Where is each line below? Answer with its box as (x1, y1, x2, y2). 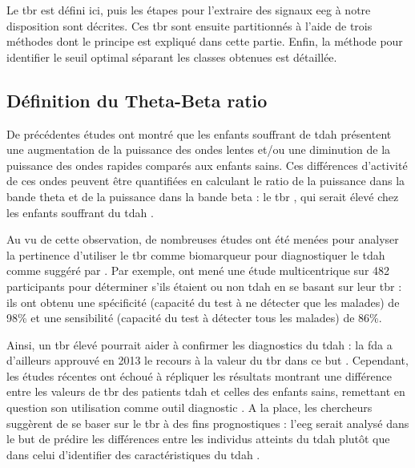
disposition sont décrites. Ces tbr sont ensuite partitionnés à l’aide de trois (6, 17, 373, 34)
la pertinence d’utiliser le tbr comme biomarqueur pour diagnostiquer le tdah (6, 246, 385, 263)
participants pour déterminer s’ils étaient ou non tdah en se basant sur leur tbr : (6, 277, 402, 294)
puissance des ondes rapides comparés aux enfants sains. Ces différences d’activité (6, 156, 408, 173)
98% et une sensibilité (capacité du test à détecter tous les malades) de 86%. (6, 309, 382, 326)
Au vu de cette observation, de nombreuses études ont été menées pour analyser (6, 231, 399, 248)
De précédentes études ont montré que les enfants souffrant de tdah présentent (6, 125, 392, 142)
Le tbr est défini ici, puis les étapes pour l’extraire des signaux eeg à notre (6, 2, 371, 18)
